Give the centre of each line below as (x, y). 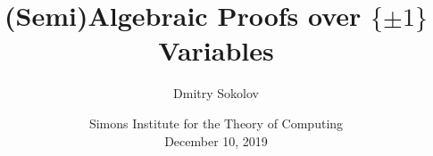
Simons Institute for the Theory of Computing (216, 123)
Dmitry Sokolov (216, 93)
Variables (216, 50)
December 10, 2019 (216, 140)
